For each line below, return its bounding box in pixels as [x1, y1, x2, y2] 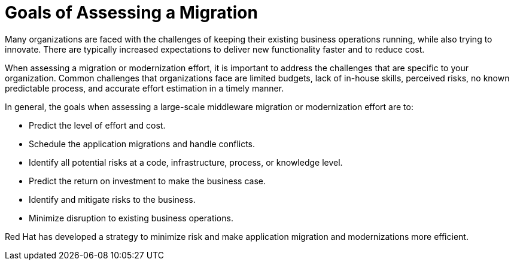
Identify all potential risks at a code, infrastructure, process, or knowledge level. [29, 157, 343, 167]
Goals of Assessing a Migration [5, 2, 258, 23]
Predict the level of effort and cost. [29, 120, 166, 130]
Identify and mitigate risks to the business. [29, 194, 196, 205]
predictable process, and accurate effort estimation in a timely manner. [5, 83, 284, 93]
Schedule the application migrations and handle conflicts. [29, 138, 256, 149]
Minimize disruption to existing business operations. [29, 212, 233, 223]
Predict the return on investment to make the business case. [29, 175, 266, 186]
